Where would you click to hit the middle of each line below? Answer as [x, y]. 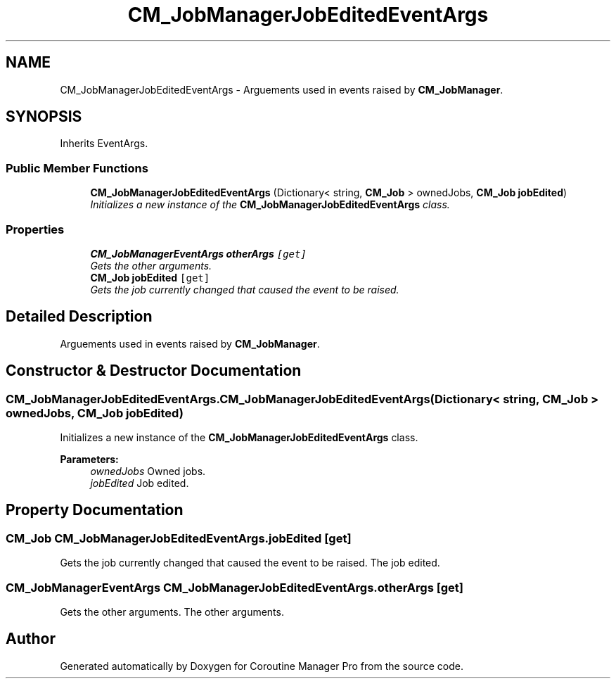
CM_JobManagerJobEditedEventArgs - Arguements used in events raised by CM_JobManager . [282, 89]
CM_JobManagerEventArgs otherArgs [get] [198, 253]
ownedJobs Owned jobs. [148, 471]
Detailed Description [79, 317]
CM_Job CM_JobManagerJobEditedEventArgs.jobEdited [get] [179, 538]
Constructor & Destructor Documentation [154, 371]
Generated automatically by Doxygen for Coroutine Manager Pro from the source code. [262, 666]
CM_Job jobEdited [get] [150, 277]
